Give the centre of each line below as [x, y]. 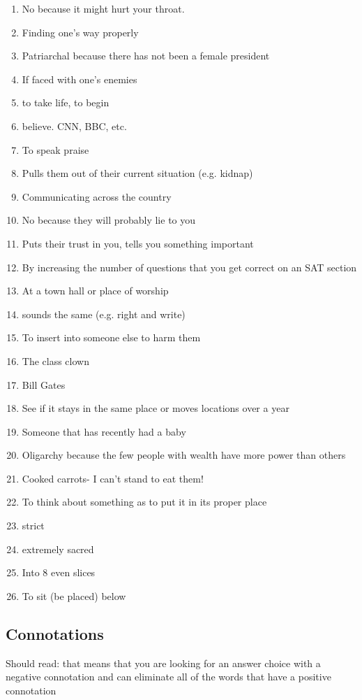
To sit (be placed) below [74, 595]
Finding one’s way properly [80, 32]
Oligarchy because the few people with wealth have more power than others [184, 455]
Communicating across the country [97, 196]
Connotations [55, 633]
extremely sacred [58, 549]
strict [33, 526]
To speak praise [55, 149]
